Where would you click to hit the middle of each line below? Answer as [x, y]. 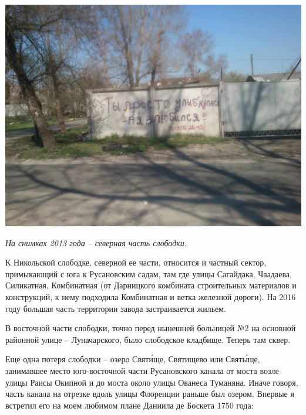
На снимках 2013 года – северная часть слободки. [96, 242]
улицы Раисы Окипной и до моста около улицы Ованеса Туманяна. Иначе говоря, [152, 382]
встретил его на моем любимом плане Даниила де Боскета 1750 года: [130, 405]
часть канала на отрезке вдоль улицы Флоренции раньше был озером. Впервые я [150, 394]
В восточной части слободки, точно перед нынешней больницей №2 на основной [151, 328]
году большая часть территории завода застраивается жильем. [116, 308]
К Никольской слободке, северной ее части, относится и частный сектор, [136, 262]
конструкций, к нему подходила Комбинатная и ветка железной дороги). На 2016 [151, 296]
